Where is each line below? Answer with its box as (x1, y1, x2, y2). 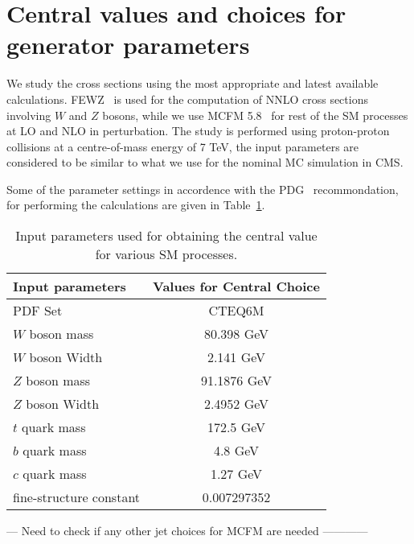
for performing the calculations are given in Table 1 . (6, 196, 265, 213)
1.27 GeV (210, 464, 263, 484)
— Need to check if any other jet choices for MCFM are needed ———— (6, 522, 368, 539)
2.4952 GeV (203, 394, 269, 414)
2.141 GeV (207, 348, 266, 367)
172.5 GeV (207, 418, 266, 437)
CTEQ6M (208, 301, 264, 320)
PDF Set (13, 301, 63, 320)
